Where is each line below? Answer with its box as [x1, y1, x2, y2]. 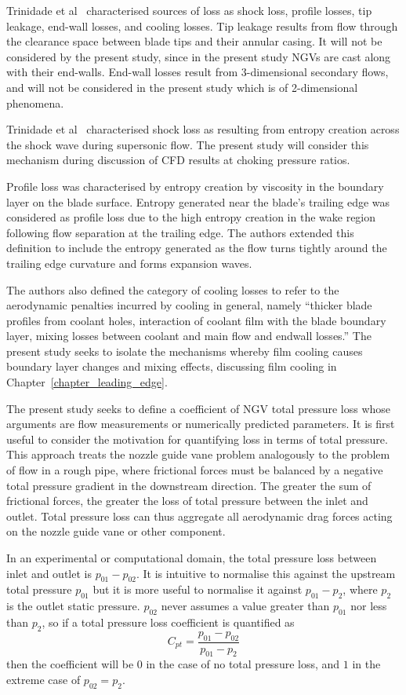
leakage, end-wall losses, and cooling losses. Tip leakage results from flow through [6, 17, 398, 34]
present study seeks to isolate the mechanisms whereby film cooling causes [6, 342, 363, 359]
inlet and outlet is [6, 565, 92, 581]
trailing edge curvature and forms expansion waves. [6, 254, 252, 271]
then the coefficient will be [6, 656, 134, 672]
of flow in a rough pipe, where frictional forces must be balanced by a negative [6, 462, 383, 478]
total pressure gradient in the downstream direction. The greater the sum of [6, 477, 372, 493]
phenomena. [6, 94, 64, 111]
